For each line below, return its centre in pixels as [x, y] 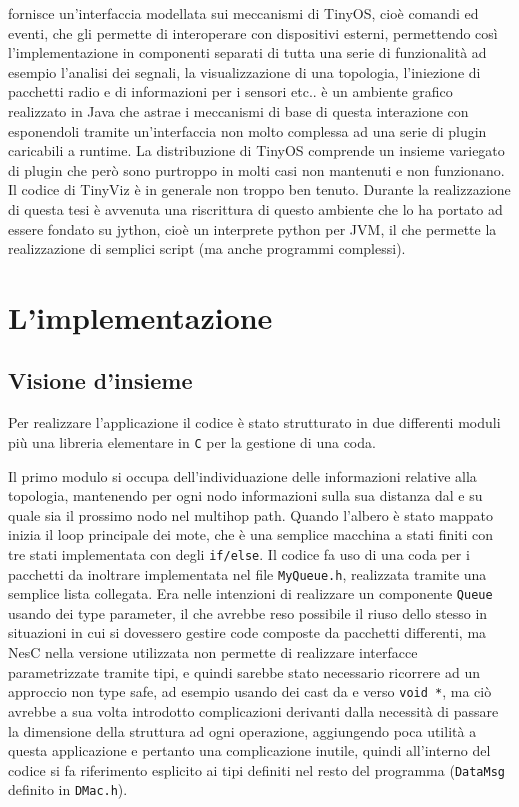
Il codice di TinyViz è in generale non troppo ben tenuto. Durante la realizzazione [259, 189]
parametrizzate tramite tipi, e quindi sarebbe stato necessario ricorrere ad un [244, 671]
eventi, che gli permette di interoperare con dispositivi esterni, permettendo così [253, 32]
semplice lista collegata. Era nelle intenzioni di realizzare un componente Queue [250, 593]
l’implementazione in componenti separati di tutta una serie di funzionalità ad [247, 52]
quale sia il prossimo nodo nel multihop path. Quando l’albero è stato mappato [250, 514]
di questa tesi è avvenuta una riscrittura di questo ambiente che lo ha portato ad [255, 208]
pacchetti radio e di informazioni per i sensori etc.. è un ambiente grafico [230, 91]
